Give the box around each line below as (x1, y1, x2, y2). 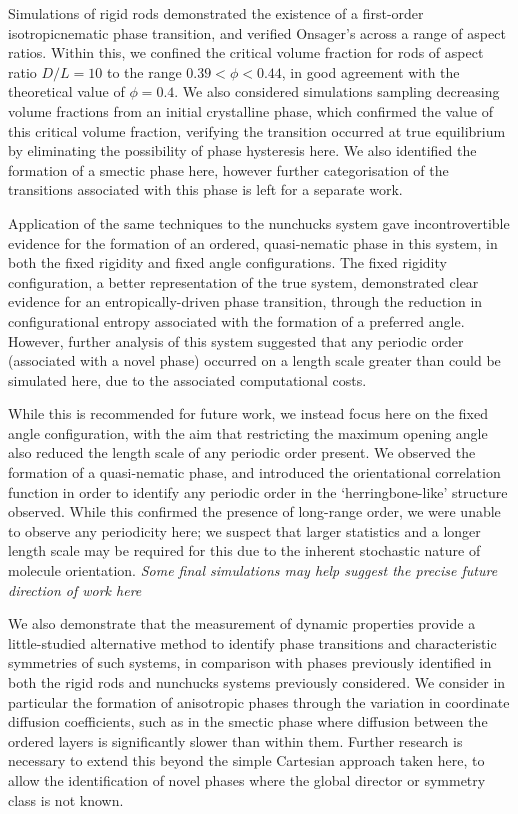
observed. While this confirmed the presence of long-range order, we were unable (8, 501, 501, 522)
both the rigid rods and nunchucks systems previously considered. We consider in (8, 672, 506, 692)
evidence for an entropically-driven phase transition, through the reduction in (8, 291, 483, 312)
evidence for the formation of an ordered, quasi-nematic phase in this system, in (8, 232, 498, 253)
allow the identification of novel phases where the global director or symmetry (8, 769, 486, 790)
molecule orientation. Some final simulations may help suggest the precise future (8, 560, 498, 581)
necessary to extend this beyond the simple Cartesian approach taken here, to (8, 750, 485, 771)
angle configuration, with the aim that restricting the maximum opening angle (8, 422, 488, 443)
